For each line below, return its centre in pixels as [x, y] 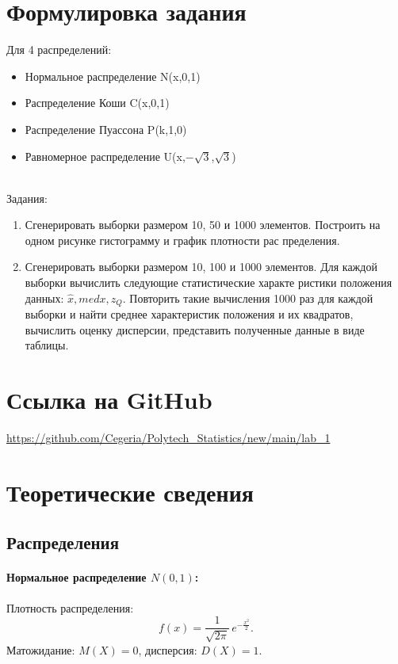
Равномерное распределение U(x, [105, 156]
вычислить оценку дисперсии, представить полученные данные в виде [195, 329]
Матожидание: [41, 649]
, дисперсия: [168, 649]
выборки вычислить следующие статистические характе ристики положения [209, 282]
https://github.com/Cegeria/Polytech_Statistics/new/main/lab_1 [168, 438]
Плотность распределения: [70, 607]
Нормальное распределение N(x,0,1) [113, 76]
